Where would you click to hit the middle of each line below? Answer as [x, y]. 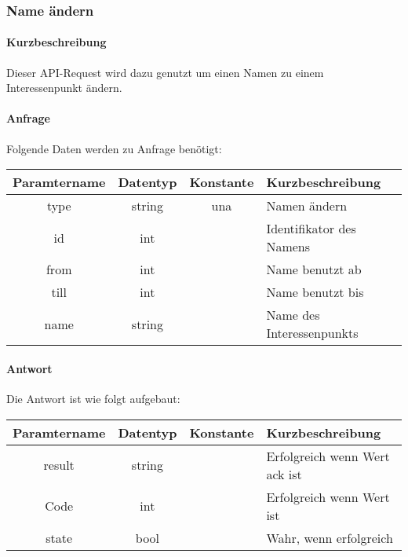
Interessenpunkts [312, 333]
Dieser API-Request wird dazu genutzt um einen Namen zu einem [165, 72]
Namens [288, 247]
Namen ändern [307, 206]
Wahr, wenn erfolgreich [330, 537]
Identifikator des [311, 229]
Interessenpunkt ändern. [64, 88]
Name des [293, 315]
